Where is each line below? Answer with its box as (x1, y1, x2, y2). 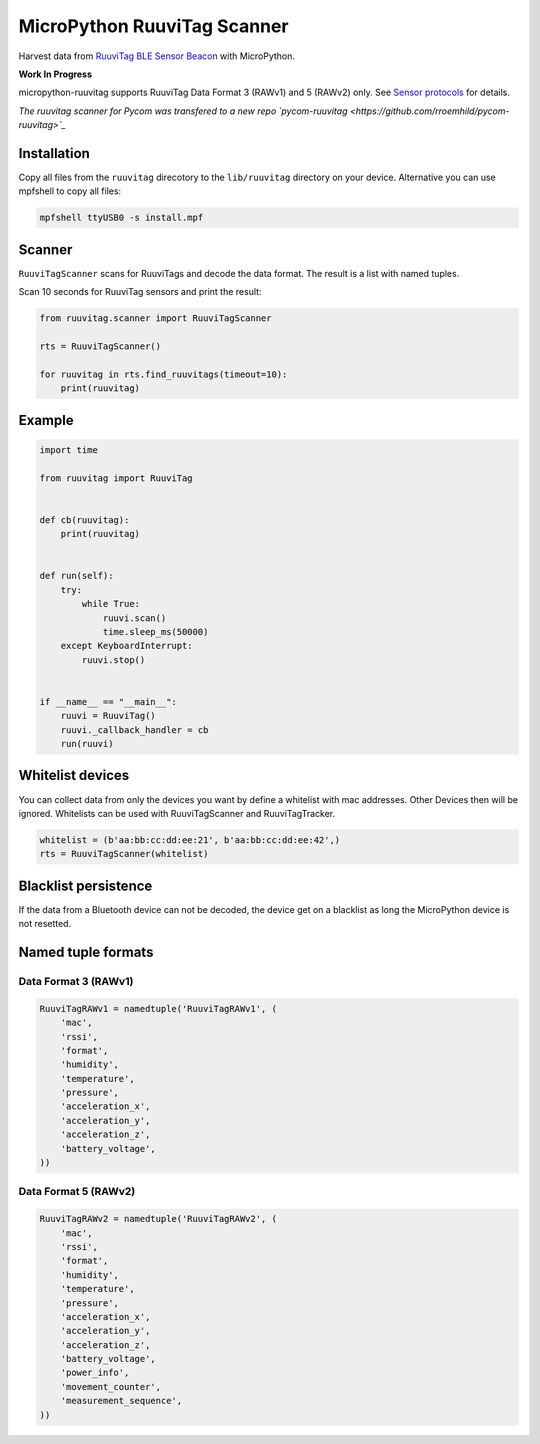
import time (39, 444, 99, 455)
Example (18, 411, 74, 429)
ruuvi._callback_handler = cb (60, 724, 209, 735)
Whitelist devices (18, 767, 130, 784)
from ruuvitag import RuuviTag (39, 472, 194, 484)
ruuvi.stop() (81, 654, 146, 665)
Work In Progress (18, 68, 92, 80)
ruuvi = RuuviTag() (60, 710, 157, 722)
